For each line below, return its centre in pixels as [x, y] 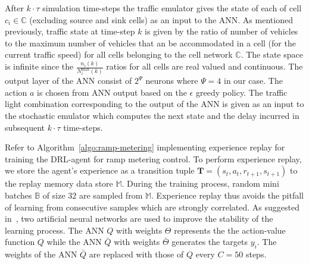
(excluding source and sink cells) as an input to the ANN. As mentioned [161, 19]
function [20, 242]
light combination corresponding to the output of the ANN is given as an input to [154, 104]
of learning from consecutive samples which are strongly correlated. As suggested [152, 207]
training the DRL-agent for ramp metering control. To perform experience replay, [153, 158]
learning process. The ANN [54, 230]
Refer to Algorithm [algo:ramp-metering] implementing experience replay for [145, 147]
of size [54, 195]
